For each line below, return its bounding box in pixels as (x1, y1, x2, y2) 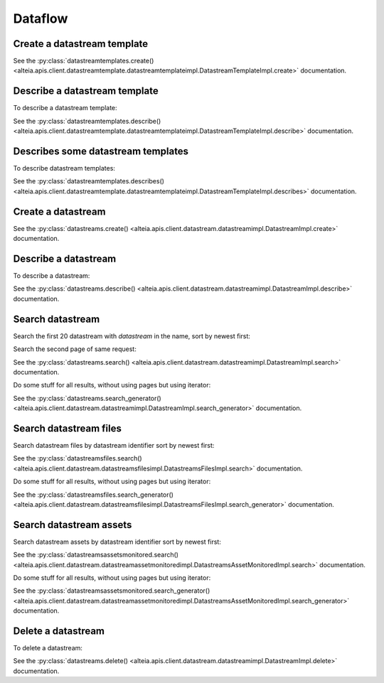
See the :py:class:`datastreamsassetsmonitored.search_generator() (13, 586, 210, 595)
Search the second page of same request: (13, 345, 137, 353)
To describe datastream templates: (13, 164, 115, 173)
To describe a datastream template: (13, 104, 117, 112)
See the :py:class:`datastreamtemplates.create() (13, 57, 154, 65)
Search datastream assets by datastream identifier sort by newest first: (13, 537, 222, 546)
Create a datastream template (13, 38, 149, 50)
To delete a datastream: (13, 644, 83, 652)
